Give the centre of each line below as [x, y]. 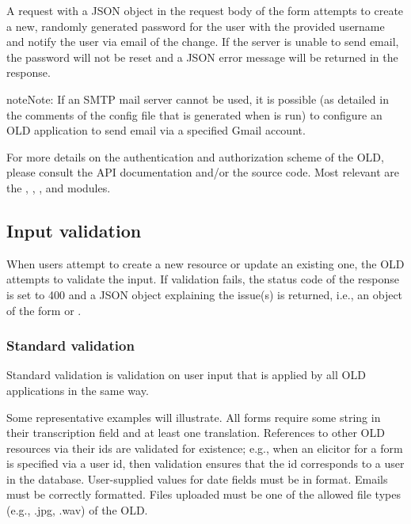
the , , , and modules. [59, 187]
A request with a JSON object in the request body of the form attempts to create [205, 10]
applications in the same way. [78, 390]
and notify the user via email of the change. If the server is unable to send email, [203, 42]
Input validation [74, 230]
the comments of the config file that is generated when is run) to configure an [194, 114]
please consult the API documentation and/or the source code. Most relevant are [203, 172]
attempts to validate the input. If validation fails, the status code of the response [203, 279]
